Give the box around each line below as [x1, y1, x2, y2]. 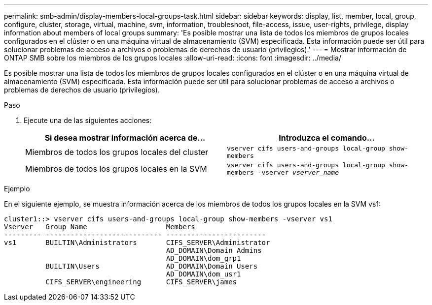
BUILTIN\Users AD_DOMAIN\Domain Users [45, 262, 258, 270]
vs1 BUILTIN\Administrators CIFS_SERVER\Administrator [4, 239, 270, 246]
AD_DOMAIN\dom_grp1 [166, 254, 241, 262]
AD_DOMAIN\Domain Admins [166, 246, 262, 254]
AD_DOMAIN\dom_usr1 [166, 270, 241, 278]
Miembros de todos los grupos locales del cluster [25, 147, 209, 157]
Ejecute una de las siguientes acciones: [24, 116, 152, 124]
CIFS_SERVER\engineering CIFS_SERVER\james [45, 278, 237, 286]
